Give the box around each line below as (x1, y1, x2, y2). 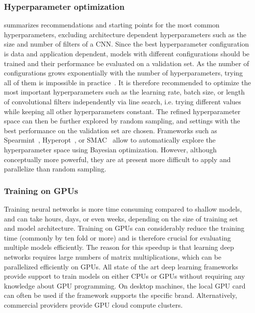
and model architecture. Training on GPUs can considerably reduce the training (4, 223, 245, 233)
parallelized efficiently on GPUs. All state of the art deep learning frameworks (4, 261, 238, 271)
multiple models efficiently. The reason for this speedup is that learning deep (4, 242, 234, 252)
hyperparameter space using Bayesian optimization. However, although (4, 144, 217, 154)
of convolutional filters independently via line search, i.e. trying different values (4, 96, 241, 106)
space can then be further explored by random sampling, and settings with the (4, 116, 240, 126)
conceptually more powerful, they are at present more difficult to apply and (4, 154, 231, 164)
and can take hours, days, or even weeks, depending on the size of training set (4, 213, 238, 223)
